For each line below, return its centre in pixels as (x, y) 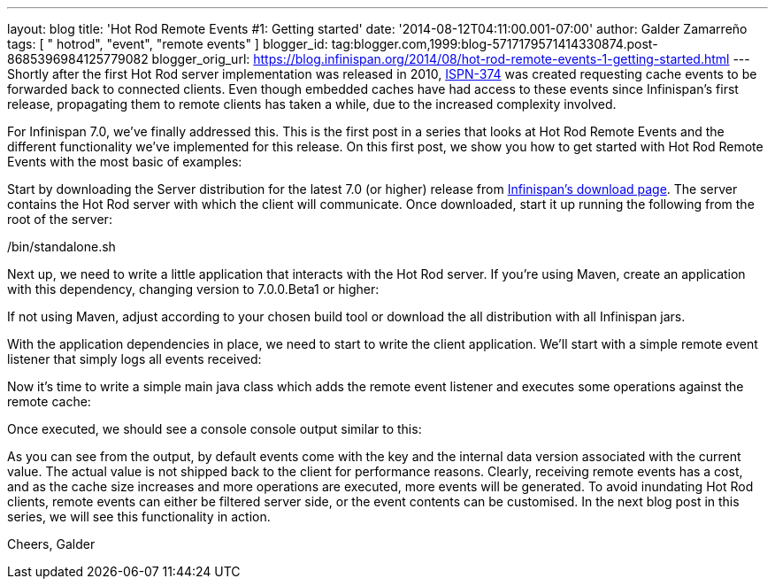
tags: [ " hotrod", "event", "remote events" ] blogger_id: (168, 44)
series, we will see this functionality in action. (139, 517)
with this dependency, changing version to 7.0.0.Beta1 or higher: (193, 289)
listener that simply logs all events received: (134, 359)
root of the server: (60, 219)
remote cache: (49, 401)
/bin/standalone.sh (61, 247)
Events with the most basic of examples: (125, 162)
